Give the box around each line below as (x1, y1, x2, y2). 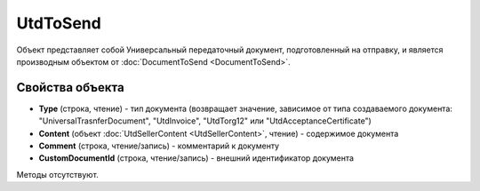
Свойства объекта (16, 80, 124, 95)
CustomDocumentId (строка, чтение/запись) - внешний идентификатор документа (38, 153, 355, 163)
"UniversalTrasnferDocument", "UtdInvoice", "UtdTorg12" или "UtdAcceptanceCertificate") (38, 115, 372, 126)
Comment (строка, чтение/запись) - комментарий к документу (38, 140, 280, 151)
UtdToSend (16, 13, 101, 33)
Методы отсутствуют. (16, 169, 100, 179)
